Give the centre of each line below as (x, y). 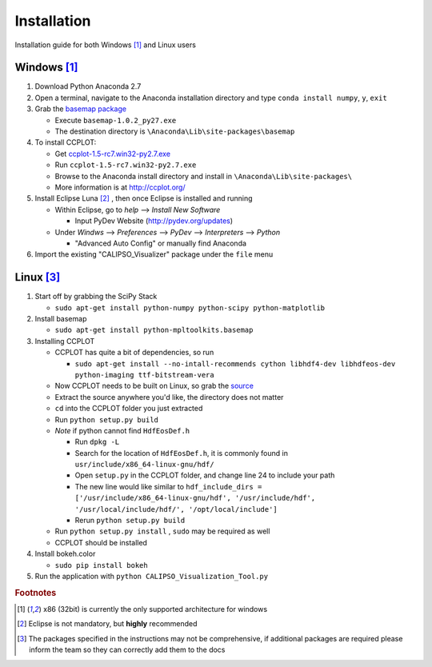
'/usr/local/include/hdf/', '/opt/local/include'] (176, 509)
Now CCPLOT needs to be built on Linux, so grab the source (154, 386)
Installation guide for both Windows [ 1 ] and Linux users (105, 45)
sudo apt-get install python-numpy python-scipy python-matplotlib (190, 308)
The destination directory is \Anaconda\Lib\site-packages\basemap (175, 131)
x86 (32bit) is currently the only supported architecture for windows (155, 609)
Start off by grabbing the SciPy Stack (96, 297)
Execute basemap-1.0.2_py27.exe (116, 120)
